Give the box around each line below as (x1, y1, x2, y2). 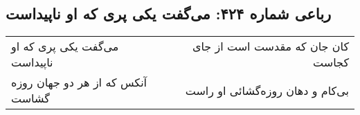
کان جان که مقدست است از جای (192, 38, 349, 55)
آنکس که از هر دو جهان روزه (11, 74, 147, 91)
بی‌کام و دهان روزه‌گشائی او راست (185, 82, 349, 98)
